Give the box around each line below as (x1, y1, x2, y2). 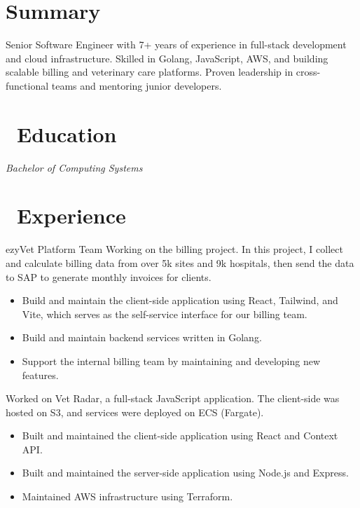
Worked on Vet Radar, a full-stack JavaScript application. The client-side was (6, 391, 340, 406)
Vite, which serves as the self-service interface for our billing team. (22, 306, 307, 321)
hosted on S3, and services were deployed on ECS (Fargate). (6, 404, 264, 419)
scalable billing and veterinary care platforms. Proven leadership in (6, 64, 293, 79)
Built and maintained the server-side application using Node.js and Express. (22, 465, 349, 480)
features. (22, 367, 59, 382)
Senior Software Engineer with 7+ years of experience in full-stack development (6, 37, 347, 52)
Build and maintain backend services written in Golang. (22, 330, 262, 345)
